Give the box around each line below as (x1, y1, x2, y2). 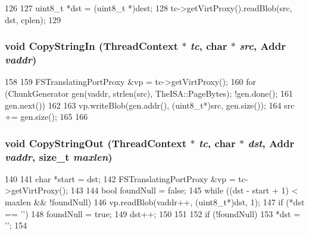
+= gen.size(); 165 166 (5, 110, 88, 123)
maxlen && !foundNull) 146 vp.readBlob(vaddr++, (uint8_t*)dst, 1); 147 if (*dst (5, 196, 305, 208)
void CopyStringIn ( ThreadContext (5, 39, 179, 53)
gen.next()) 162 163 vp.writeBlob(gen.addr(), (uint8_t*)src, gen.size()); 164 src (5, 99, 295, 111)
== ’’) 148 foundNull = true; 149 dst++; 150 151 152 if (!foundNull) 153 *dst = (5, 207, 301, 220)
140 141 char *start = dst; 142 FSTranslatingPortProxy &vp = (5, 172, 236, 185)
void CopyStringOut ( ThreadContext (5, 135, 187, 150)
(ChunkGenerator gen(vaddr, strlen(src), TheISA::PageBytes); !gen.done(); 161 (5, 87, 293, 99)
